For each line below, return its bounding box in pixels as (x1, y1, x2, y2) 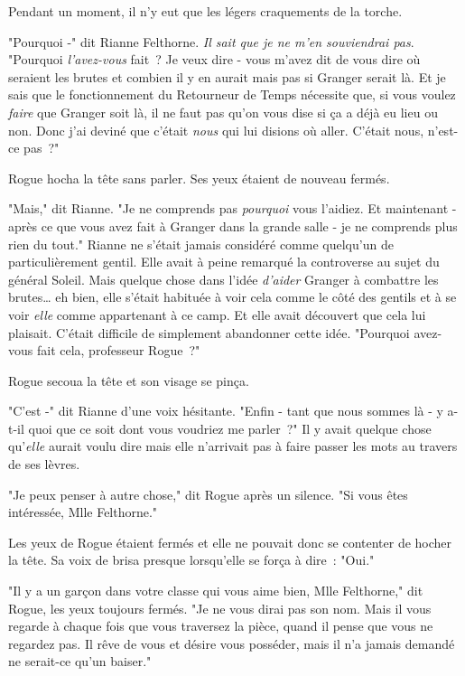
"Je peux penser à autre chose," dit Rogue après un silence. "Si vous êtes (8, 484, 408, 503)
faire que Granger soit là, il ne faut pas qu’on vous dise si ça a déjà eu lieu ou (8, 102, 438, 121)
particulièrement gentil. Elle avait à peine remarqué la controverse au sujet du (8, 252, 440, 271)
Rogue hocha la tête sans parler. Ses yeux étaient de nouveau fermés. (8, 168, 390, 187)
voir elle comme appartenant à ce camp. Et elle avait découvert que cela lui (8, 305, 426, 324)
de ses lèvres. (8, 455, 80, 474)
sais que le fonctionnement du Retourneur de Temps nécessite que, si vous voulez (8, 85, 456, 104)
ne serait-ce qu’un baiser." (8, 652, 152, 671)
